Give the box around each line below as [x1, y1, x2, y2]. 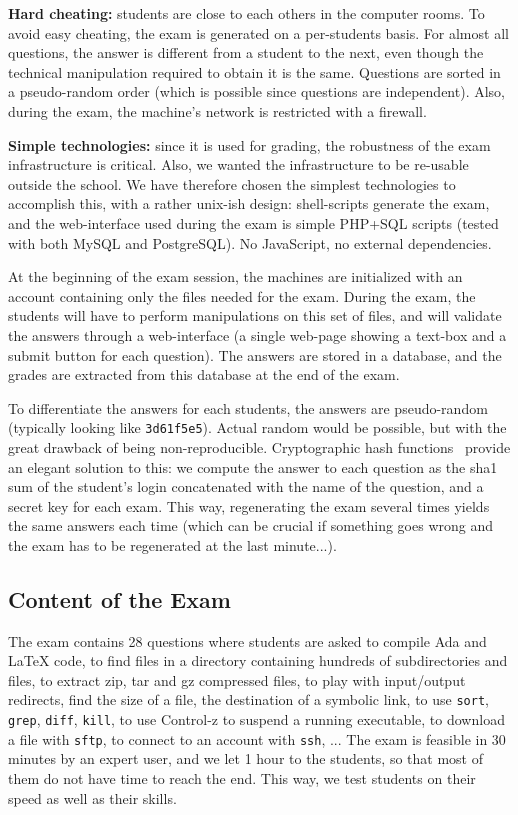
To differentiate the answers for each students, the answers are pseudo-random [8, 397, 488, 418]
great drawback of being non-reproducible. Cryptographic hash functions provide [8, 436, 511, 457]
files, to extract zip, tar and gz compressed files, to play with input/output [8, 669, 466, 690]
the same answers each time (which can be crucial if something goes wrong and [8, 515, 493, 536]
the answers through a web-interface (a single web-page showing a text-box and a [8, 324, 507, 345]
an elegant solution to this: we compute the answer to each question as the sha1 [8, 456, 498, 477]
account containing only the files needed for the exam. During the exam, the [8, 285, 476, 306]
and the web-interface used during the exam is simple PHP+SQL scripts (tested [8, 212, 499, 233]
